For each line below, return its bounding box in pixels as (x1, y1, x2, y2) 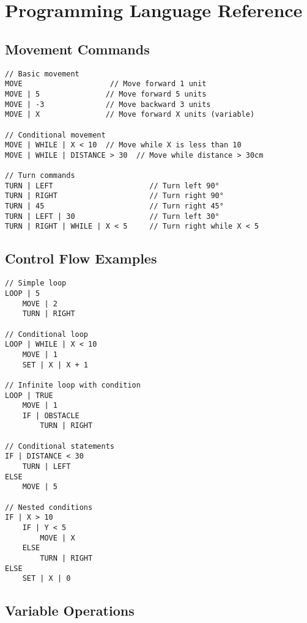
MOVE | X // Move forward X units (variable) (5, 110, 255, 119)
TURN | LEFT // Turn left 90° (5, 181, 220, 190)
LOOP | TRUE (5, 391, 53, 400)
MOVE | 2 (22, 299, 57, 308)
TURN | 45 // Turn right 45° (5, 202, 224, 211)
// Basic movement (5, 69, 80, 78)
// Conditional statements (5, 441, 114, 451)
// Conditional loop (5, 330, 89, 339)
